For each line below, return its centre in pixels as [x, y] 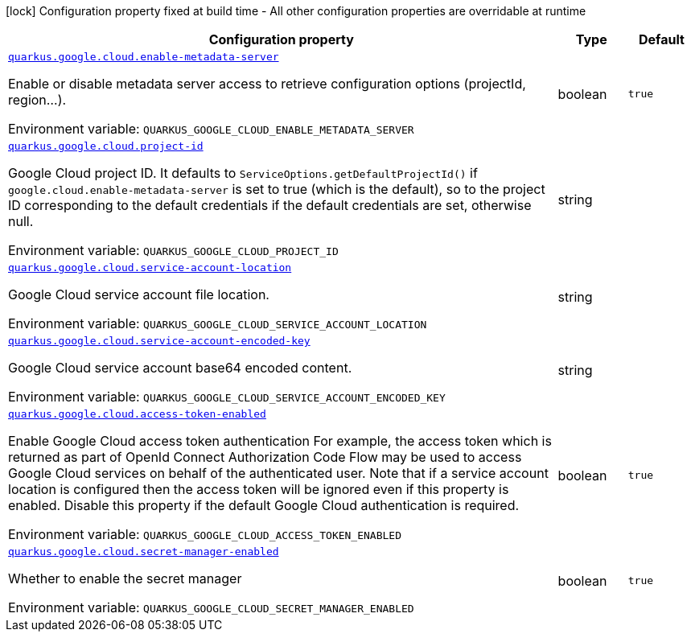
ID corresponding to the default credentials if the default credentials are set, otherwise [270, 205]
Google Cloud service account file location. [139, 294]
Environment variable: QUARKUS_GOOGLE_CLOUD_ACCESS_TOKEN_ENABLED [205, 534]
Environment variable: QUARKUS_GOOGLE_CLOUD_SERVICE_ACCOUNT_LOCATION [218, 323]
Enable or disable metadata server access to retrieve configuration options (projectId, [267, 84]
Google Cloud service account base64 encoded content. [180, 368]
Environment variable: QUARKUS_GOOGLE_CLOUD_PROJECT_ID [173, 250]
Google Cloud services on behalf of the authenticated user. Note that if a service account [278, 473]
